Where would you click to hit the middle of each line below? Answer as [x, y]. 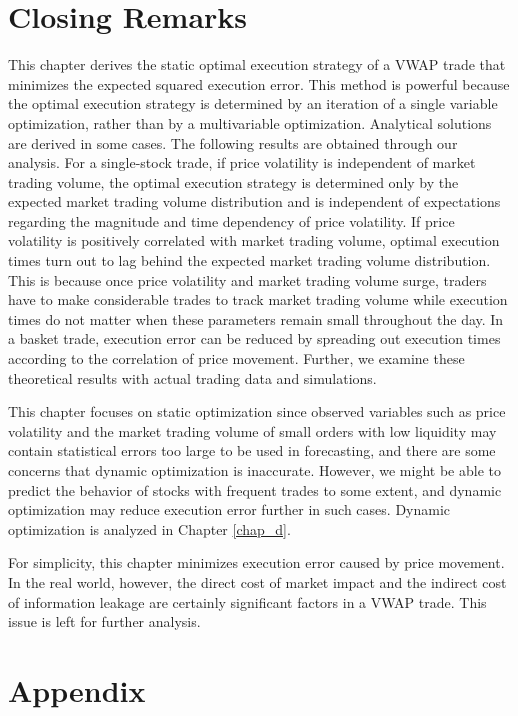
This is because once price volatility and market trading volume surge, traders [247, 279]
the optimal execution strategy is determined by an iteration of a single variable [253, 103]
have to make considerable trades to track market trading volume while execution [258, 299]
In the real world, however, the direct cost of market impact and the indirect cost [257, 581]
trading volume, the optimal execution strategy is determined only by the [233, 181]
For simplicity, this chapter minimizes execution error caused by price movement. [256, 562]
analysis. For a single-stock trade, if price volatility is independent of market [242, 162]
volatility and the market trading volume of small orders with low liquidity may [252, 430]
